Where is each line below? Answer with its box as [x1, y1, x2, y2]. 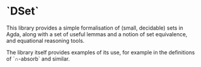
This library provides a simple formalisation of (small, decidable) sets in [6, 24, 183, 31]
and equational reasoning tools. [6, 37, 85, 44]
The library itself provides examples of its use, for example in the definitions [6, 48, 195, 56]
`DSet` [6, 4, 39, 18]
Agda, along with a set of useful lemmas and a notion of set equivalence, [6, 30, 188, 37]
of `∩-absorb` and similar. [6, 55, 71, 62]
